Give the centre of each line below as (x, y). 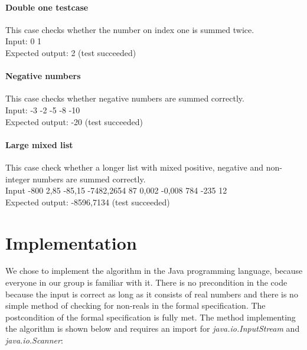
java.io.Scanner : (34, 340)
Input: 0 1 (24, 41)
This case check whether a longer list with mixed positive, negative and (135, 167)
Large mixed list (39, 144)
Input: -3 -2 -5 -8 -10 (43, 109)
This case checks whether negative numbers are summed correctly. (125, 98)
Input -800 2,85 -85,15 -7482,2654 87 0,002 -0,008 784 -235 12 (116, 190)
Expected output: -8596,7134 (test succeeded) (88, 202)
